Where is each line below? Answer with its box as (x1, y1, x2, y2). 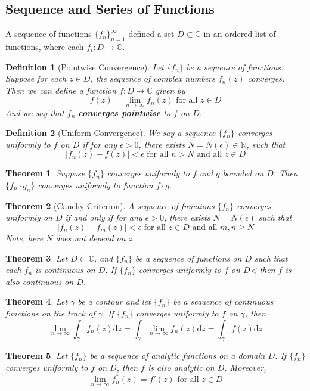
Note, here (5, 231, 44, 244)
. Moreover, (224, 361, 266, 373)
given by (155, 83, 185, 96)
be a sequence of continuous (173, 295, 274, 308)
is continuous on (35, 263, 95, 276)
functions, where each (5, 41, 84, 52)
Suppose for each (5, 72, 67, 85)
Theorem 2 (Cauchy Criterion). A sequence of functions (5, 199, 215, 212)
